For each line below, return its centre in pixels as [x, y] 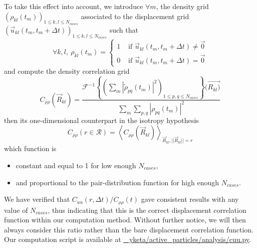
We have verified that [37, 199]
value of [16, 210]
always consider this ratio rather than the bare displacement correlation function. [129, 229]
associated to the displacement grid [135, 16]
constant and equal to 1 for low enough [76, 165]
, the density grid [182, 6]
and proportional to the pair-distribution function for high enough [117, 182]
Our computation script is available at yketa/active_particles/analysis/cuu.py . [127, 239]
